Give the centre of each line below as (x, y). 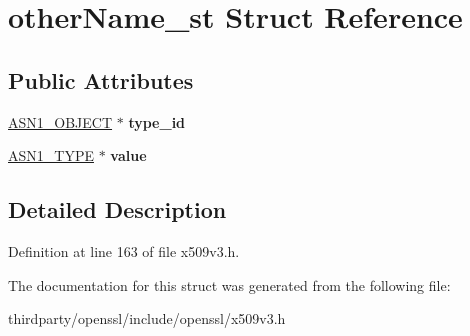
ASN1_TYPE (51, 155)
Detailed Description (117, 209)
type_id (157, 121)
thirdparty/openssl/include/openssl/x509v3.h (147, 318)
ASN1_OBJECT (60, 121)
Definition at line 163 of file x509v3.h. (124, 250)
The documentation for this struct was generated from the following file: (229, 284)
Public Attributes (101, 79)
